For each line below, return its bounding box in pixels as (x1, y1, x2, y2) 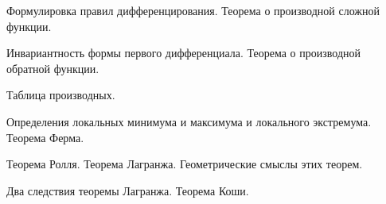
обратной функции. (6, 60, 99, 76)
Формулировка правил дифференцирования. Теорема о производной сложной (6, 2, 380, 18)
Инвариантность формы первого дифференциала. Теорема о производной (6, 44, 361, 61)
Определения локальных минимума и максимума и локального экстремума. (6, 113, 372, 129)
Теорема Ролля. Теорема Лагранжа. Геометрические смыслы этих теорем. (6, 156, 363, 172)
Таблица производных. (6, 87, 115, 103)
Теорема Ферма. (6, 129, 84, 145)
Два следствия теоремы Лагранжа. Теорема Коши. (6, 182, 249, 198)
